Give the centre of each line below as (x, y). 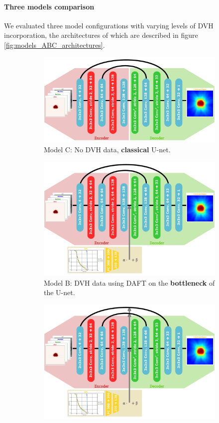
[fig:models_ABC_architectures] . (55, 45)
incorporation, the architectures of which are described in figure (101, 35)
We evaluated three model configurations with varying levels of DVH (109, 25)
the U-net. (59, 292)
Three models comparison (49, 6)
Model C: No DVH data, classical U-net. (107, 149)
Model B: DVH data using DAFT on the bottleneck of (129, 282)
